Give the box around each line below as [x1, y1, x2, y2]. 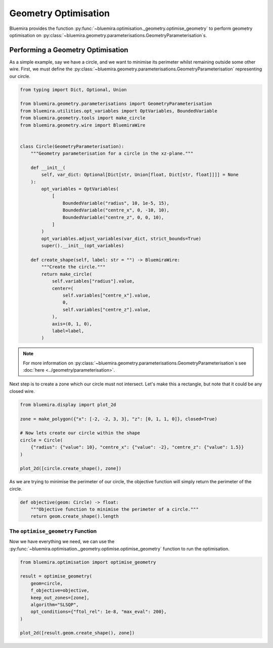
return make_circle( [41, 271, 93, 277]
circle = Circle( [20, 437, 63, 443]
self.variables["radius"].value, [52, 278, 135, 284]
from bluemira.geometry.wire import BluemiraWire [20, 122, 146, 128]
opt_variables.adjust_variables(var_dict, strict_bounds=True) [41, 236, 202, 241]
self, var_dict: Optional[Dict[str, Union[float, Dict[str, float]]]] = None [41, 172, 239, 177]
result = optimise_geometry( [20, 573, 93, 579]
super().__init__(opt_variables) [41, 243, 124, 248]
